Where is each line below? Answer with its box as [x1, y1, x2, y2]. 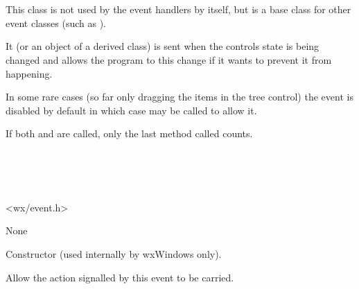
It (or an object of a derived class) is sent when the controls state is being [6, 39, 319, 53]
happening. [6, 66, 53, 80]
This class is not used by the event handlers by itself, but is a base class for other [6, 2, 351, 17]
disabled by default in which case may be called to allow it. [6, 103, 257, 117]
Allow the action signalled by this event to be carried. [6, 270, 234, 284]
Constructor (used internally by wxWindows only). [6, 246, 222, 261]
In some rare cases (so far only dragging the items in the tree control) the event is [6, 89, 353, 104]
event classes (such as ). [6, 15, 106, 30]
